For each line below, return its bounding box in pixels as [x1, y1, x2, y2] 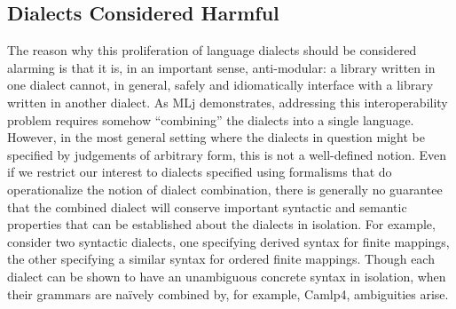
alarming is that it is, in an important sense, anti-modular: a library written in [7, 58, 436, 76]
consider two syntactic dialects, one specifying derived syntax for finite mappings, [7, 232, 450, 250]
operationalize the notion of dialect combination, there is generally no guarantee [7, 179, 443, 198]
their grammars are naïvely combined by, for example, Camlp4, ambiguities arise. [7, 284, 449, 303]
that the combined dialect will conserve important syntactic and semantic [7, 197, 407, 216]
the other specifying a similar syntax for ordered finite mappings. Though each [7, 250, 435, 268]
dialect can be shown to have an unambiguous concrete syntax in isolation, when [7, 266, 446, 285]
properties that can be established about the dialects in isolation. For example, [7, 215, 436, 234]
